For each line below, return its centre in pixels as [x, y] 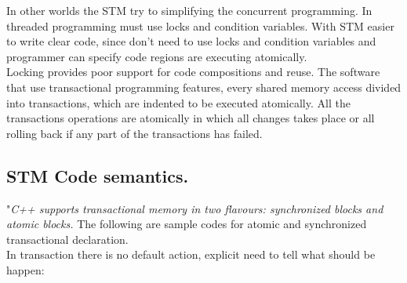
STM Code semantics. [98, 175]
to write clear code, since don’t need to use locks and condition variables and [191, 41]
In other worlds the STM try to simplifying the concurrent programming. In [189, 10]
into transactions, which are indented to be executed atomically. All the [178, 102]
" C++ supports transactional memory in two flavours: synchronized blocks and [195, 208]
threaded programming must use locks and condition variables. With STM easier [200, 25]
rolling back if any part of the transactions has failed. [134, 133]
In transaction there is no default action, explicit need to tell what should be [191, 254]
